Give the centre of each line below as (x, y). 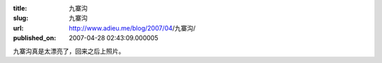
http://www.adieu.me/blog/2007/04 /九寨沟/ (132, 28)
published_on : (35, 38)
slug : (21, 18)
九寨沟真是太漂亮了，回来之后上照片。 (69, 51)
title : (20, 8)
